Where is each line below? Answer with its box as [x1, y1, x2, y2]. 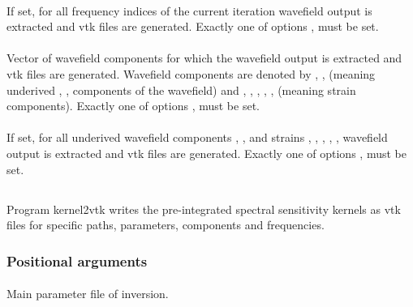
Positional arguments [6, 250, 148, 271]
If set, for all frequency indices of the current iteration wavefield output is [6, 2, 372, 19]
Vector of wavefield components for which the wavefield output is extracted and [6, 49, 402, 66]
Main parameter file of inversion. [6, 285, 169, 302]
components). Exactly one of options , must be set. [6, 97, 260, 114]
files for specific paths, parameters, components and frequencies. [6, 216, 325, 233]
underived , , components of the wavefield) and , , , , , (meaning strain [6, 81, 356, 98]
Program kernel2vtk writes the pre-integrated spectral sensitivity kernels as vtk [6, 200, 401, 217]
